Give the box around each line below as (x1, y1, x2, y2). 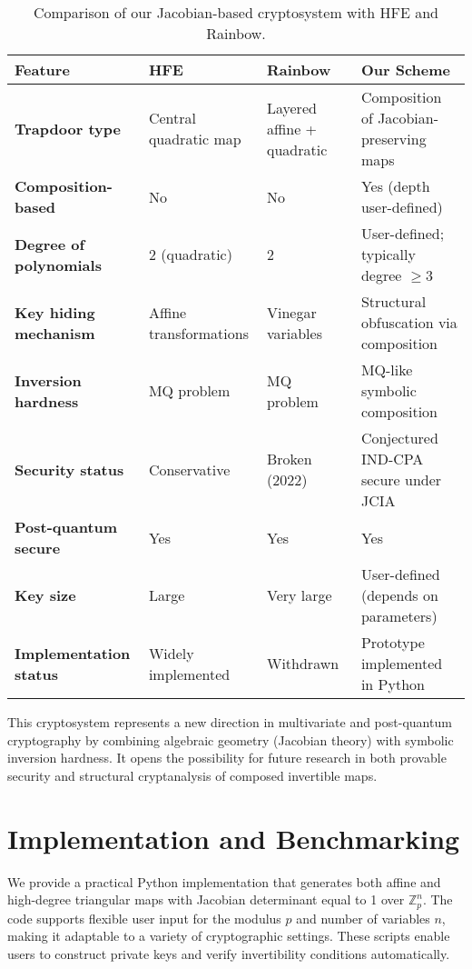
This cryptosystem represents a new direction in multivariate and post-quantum (7, 713, 452, 731)
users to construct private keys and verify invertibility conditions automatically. (7, 944, 450, 963)
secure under (360, 469, 442, 490)
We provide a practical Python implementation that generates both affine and (7, 872, 441, 891)
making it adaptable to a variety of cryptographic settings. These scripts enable (7, 926, 450, 945)
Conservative (148, 458, 231, 480)
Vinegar (266, 301, 317, 323)
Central (148, 107, 196, 128)
